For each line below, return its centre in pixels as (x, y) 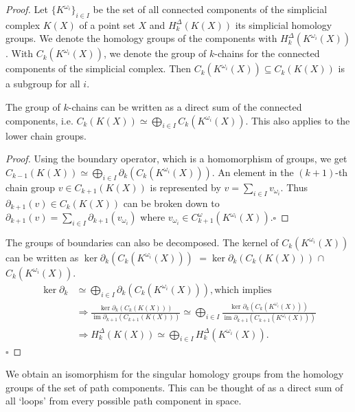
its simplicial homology (284, 24)
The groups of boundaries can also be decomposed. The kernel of (142, 242)
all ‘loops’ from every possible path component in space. (124, 401)
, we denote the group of (155, 53)
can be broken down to (171, 203)
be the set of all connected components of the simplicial (210, 9)
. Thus (294, 187)
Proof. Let (27, 9)
